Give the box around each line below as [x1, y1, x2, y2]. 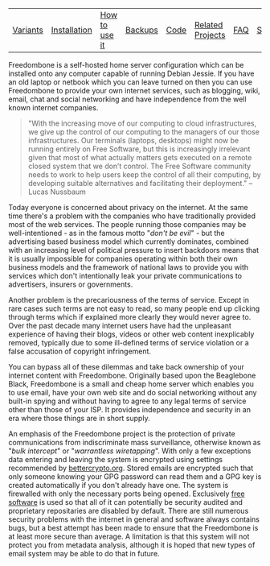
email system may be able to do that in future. [8, 549, 160, 558]
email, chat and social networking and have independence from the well [8, 94, 247, 104]
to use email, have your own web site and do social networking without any [8, 388, 257, 397]
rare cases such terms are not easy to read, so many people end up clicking [8, 304, 260, 313]
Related [194, 19, 223, 31]
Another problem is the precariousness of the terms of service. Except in [8, 295, 250, 304]
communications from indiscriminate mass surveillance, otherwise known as [8, 438, 261, 447]
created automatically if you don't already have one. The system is [8, 481, 229, 490]
